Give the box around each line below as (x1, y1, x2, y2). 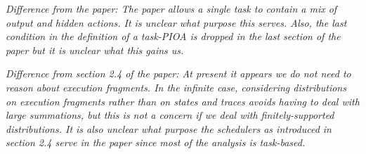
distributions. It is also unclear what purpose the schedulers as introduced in (6, 121, 332, 136)
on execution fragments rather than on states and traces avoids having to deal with (6, 94, 360, 108)
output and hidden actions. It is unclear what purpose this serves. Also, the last (6, 15, 347, 30)
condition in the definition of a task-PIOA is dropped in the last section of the (6, 29, 341, 44)
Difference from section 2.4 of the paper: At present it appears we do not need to (6, 66, 351, 81)
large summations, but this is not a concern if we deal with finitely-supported (6, 108, 334, 122)
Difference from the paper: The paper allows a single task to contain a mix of (6, 1, 337, 15)
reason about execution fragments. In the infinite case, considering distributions (6, 79, 346, 94)
